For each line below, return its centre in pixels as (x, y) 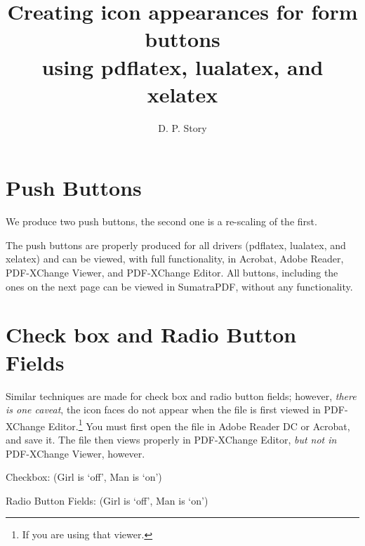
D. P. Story (182, 127)
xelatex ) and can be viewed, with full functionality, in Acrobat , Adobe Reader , (175, 259)
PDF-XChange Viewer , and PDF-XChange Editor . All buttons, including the (172, 272)
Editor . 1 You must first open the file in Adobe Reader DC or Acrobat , (199, 425)
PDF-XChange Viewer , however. (75, 453)
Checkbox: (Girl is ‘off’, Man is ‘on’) (84, 477)
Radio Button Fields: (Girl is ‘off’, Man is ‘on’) (107, 500)
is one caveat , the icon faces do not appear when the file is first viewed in (163, 410)
